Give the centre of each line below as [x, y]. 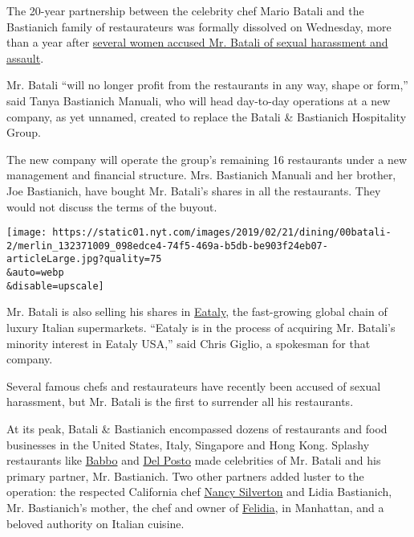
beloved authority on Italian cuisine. [95, 523]
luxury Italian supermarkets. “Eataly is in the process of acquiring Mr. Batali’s [201, 327]
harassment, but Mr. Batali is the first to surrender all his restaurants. [180, 402]
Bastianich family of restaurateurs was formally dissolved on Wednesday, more [199, 26]
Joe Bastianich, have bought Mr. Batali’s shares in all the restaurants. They [194, 190]
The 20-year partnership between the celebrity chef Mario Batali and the [185, 10]
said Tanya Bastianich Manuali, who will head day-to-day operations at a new [199, 100]
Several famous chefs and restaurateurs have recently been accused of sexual [194, 385]
